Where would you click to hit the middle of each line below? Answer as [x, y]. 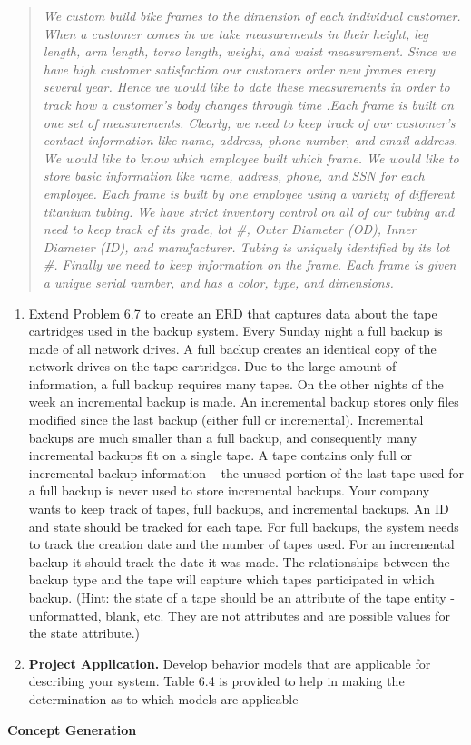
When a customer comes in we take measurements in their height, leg [236, 33]
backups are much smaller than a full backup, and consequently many [223, 437]
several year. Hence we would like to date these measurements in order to [246, 87]
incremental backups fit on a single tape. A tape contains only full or [221, 455]
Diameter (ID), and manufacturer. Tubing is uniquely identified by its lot [246, 246]
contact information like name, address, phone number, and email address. [250, 140]
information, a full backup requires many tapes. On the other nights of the [236, 383]
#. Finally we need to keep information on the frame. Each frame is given [250, 265]
